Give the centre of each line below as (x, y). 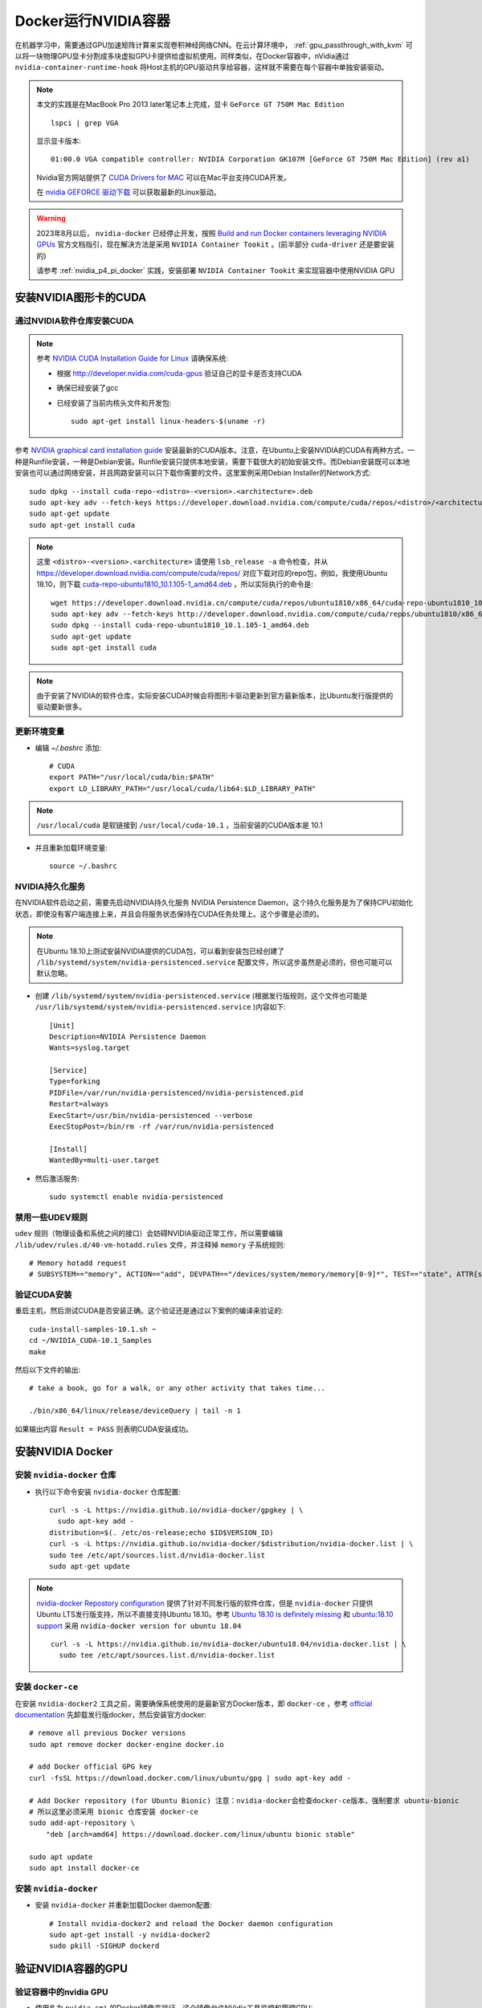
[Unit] (62, 1025)
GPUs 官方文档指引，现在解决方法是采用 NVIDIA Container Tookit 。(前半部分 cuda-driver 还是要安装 (216, 244)
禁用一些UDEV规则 (51, 1217)
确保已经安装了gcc (88, 388)
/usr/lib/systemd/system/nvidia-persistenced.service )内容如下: (160, 1007)
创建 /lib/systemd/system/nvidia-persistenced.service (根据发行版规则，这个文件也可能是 (201, 995)
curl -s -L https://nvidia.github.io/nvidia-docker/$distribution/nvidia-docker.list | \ (231, 1544)
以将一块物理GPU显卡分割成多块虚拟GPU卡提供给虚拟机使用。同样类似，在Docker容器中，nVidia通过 (182, 55)
